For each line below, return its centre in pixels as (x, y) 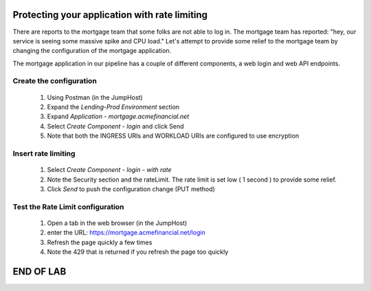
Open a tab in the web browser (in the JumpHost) (117, 223)
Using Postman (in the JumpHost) (95, 97)
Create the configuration (55, 81)
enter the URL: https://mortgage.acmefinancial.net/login (126, 233)
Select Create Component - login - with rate (109, 170)
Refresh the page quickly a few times (100, 242)
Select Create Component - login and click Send (116, 126)
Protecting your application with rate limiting (110, 15)
